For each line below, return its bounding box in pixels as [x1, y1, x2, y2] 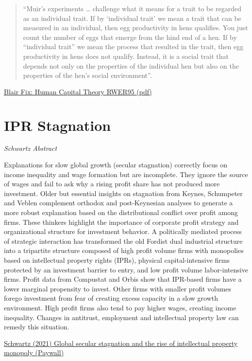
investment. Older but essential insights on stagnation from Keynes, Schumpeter [4, 188, 243, 198]
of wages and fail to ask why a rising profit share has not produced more [4, 179, 220, 189]
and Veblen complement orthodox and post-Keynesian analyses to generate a [4, 198, 233, 208]
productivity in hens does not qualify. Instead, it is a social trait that [23, 51, 229, 61]
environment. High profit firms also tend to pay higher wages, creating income [4, 302, 236, 312]
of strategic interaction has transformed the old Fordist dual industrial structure [4, 235, 243, 246]
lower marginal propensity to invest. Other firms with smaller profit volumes [4, 283, 232, 293]
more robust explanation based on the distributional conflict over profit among [4, 207, 238, 217]
